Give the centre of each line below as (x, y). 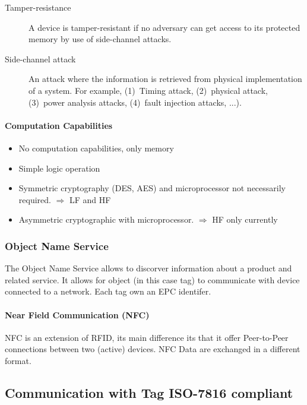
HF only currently (245, 219)
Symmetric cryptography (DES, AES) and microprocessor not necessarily (152, 188)
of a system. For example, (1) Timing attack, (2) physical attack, (148, 90)
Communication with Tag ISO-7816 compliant (149, 392)
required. (35, 199)
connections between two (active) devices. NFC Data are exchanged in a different (153, 349)
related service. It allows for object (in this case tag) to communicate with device (152, 279)
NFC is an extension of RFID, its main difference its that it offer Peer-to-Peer (147, 337)
